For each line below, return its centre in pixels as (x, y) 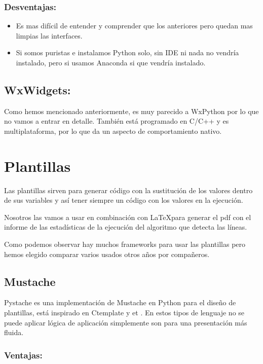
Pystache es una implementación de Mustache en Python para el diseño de (120, 302)
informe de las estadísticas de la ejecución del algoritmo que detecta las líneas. (126, 227)
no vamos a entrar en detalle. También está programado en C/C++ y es (117, 121)
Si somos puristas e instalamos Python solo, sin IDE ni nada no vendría (127, 52)
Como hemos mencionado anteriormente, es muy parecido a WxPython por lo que (131, 111)
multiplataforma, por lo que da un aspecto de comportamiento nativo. (113, 131)
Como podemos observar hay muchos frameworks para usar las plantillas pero (125, 244)
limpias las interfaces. (49, 35)
